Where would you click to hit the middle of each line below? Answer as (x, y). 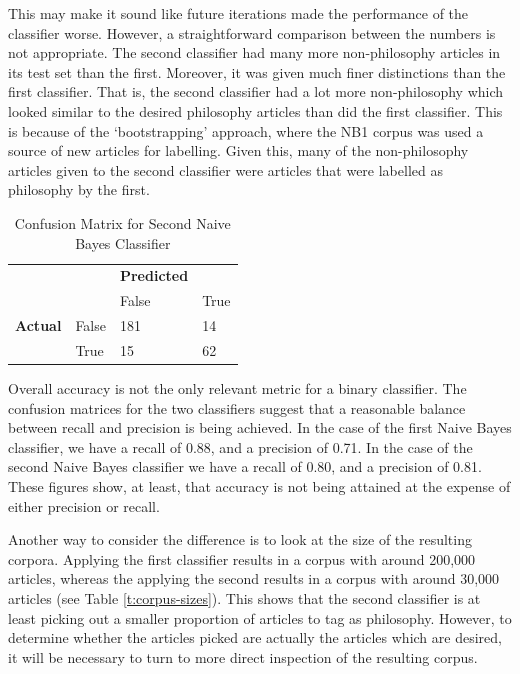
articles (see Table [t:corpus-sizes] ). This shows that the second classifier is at (244, 597)
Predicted (154, 275)
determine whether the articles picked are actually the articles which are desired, (255, 637)
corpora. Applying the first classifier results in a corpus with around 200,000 (242, 558)
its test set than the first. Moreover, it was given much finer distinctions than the (257, 71)
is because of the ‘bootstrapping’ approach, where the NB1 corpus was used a (246, 130)
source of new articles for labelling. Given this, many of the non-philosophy (238, 150)
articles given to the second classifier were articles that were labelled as (225, 169)
